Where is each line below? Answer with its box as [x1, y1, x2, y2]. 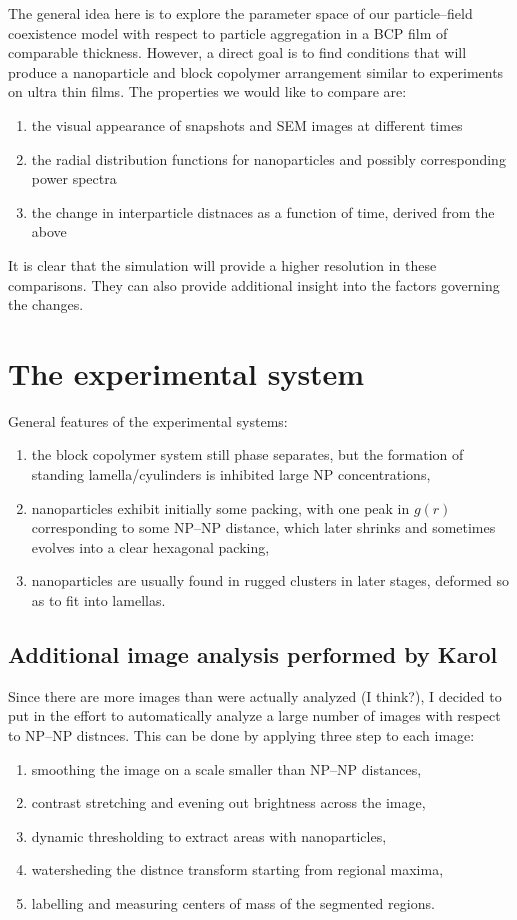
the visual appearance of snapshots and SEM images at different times [31, 114, 463, 135]
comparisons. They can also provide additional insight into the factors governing [8, 274, 500, 295]
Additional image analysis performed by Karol [8, 638, 498, 669]
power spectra [31, 168, 117, 189]
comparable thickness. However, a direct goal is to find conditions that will [8, 42, 467, 63]
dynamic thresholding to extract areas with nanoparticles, [31, 825, 387, 846]
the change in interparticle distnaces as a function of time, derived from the [31, 201, 495, 222]
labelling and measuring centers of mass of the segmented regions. [31, 892, 435, 913]
